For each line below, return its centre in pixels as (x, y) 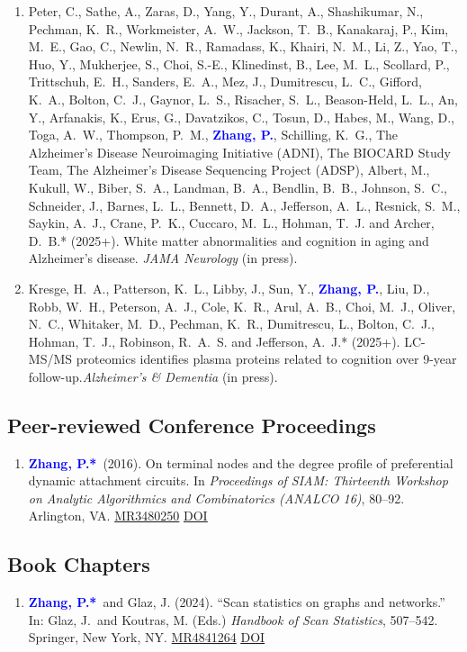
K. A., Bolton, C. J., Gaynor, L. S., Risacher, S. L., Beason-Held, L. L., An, (243, 99)
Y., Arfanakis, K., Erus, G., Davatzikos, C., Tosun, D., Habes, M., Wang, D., (241, 117)
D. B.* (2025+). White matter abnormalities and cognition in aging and (229, 240)
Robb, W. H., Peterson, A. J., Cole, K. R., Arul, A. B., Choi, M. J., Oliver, (242, 306)
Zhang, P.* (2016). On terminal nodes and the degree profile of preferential (241, 462)
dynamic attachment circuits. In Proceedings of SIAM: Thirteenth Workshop (238, 480)
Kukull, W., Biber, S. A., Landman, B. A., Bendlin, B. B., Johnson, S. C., (238, 187)
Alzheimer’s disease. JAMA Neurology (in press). (163, 258)
